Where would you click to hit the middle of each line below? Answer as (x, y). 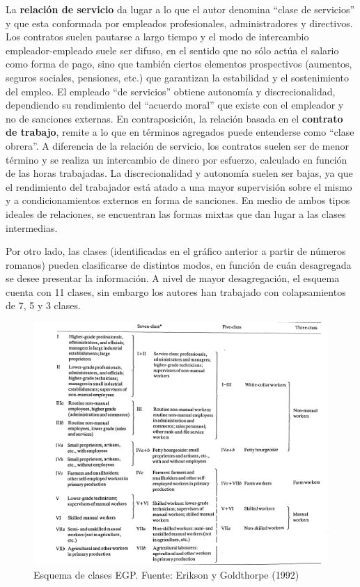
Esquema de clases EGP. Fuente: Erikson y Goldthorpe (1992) (166, 574)
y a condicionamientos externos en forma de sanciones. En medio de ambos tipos (178, 200)
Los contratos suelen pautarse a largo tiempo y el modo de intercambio (157, 37)
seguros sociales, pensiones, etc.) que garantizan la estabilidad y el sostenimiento (178, 77)
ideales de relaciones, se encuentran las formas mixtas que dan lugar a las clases (176, 213)
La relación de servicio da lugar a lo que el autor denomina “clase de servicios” (180, 9)
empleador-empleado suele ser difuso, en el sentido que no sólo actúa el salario (172, 50)
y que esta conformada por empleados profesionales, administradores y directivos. (179, 23)
